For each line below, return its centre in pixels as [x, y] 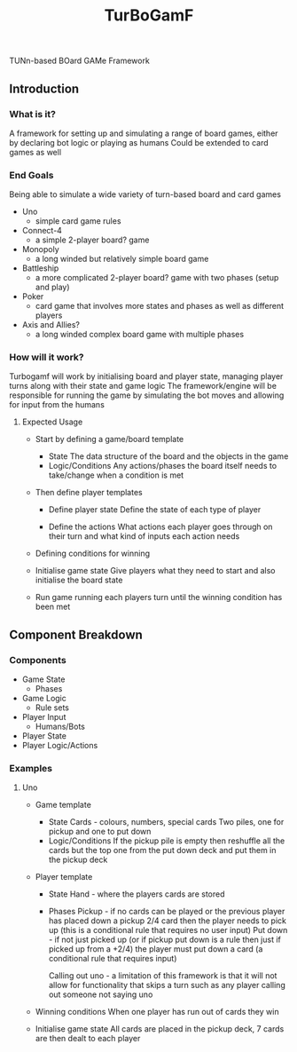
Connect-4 [42, 231]
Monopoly [40, 249]
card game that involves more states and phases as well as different [160, 306]
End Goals [31, 175]
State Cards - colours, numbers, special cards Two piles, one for [166, 822]
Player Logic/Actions [60, 746]
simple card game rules [78, 221]
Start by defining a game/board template [109, 439]
